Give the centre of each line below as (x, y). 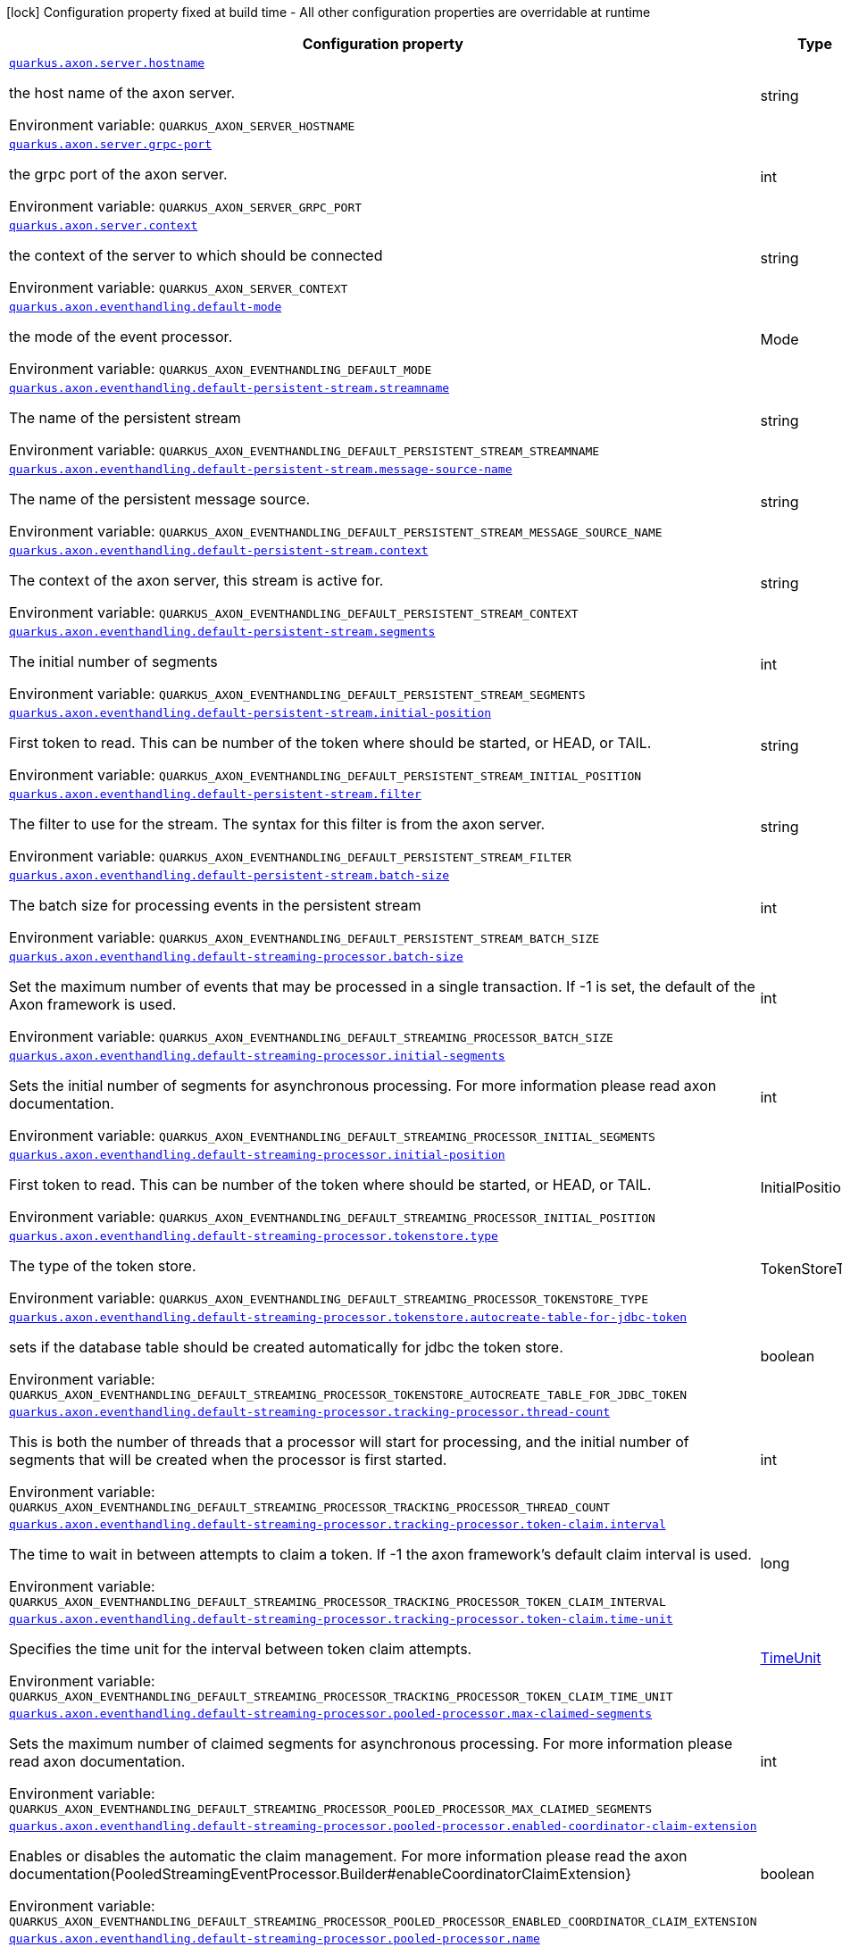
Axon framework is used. (93, 1004)
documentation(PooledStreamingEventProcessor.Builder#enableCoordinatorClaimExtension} (321, 1874)
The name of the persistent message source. (160, 499)
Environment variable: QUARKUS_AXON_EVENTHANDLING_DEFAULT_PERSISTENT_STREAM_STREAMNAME (304, 450)
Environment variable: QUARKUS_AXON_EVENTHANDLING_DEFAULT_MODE (221, 369)
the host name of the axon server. (122, 93)
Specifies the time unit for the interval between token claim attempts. (241, 1649)
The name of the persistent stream (125, 418)
